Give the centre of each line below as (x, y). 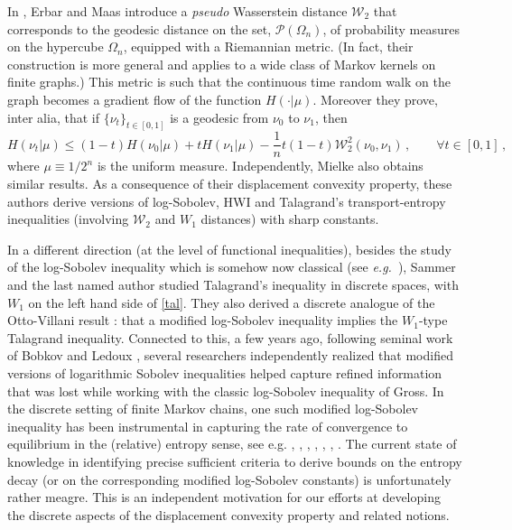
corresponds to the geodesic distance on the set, (140, 28)
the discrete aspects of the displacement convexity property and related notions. (228, 514)
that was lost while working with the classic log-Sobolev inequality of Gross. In (226, 391)
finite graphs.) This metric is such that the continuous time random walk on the (229, 82)
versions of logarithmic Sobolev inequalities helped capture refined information (225, 373)
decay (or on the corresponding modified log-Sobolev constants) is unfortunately (229, 479)
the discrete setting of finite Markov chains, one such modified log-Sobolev (213, 409)
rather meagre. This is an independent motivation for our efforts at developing (224, 497)
